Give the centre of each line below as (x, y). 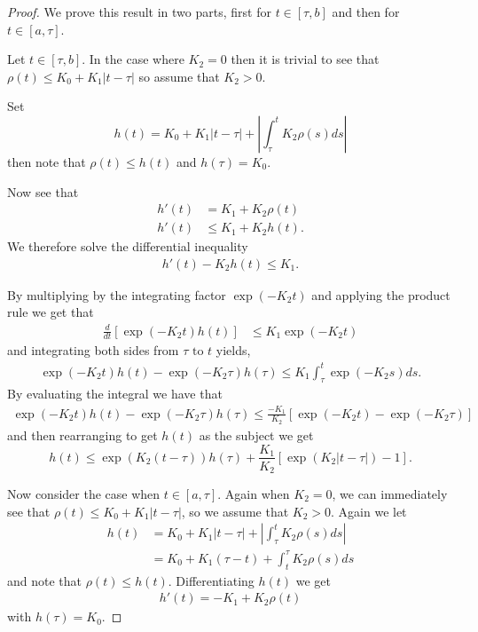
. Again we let (369, 511)
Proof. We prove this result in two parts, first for (139, 12)
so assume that (179, 76)
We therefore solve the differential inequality (128, 246)
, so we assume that (235, 511)
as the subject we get (256, 434)
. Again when (254, 494)
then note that (47, 161)
